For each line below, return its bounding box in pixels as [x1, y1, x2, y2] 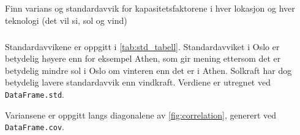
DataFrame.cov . [5, 120, 64, 133]
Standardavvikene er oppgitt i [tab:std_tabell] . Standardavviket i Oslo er [5, 40, 280, 53]
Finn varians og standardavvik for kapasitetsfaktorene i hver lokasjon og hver [5, 2, 295, 15]
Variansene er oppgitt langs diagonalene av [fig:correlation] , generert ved [5, 108, 276, 121]
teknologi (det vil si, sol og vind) [5, 13, 127, 26]
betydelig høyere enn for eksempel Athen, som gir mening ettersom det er [5, 52, 281, 65]
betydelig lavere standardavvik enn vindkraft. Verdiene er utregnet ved [5, 76, 271, 89]
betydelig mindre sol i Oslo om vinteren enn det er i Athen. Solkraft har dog [5, 64, 292, 76]
